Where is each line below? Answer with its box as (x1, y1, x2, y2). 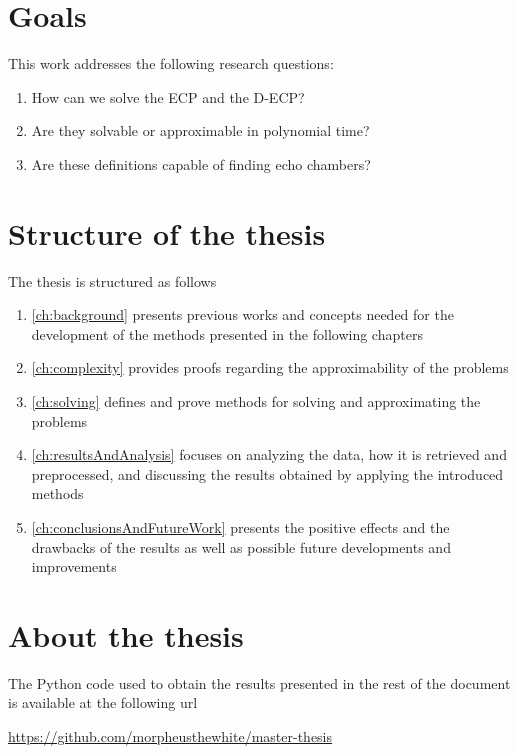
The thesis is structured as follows (8, 270, 217, 291)
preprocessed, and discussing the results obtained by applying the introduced (31, 463, 504, 484)
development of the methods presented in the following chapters (31, 323, 423, 344)
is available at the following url (8, 692, 198, 713)
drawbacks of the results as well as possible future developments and (31, 536, 451, 557)
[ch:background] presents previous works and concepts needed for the (31, 304, 454, 325)
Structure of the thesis (8, 212, 326, 253)
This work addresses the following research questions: (8, 53, 334, 74)
